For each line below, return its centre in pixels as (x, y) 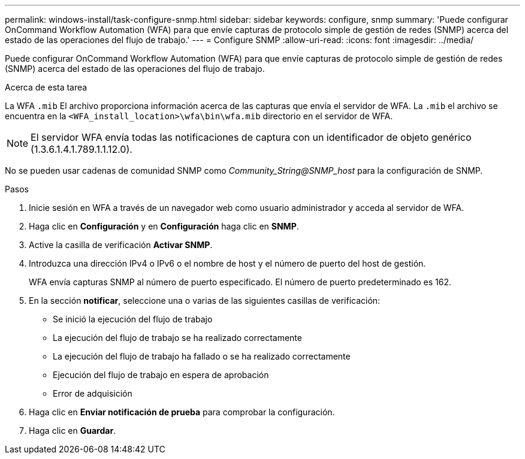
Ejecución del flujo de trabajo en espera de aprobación (161, 375)
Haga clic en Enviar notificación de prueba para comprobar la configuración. (182, 412)
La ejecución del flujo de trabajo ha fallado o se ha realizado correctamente (202, 356)
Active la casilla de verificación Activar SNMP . (121, 245)
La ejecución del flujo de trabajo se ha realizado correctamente (177, 338)
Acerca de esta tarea (46, 87)
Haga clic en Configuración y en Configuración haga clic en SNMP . (164, 226)
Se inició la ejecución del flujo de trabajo (133, 319)
